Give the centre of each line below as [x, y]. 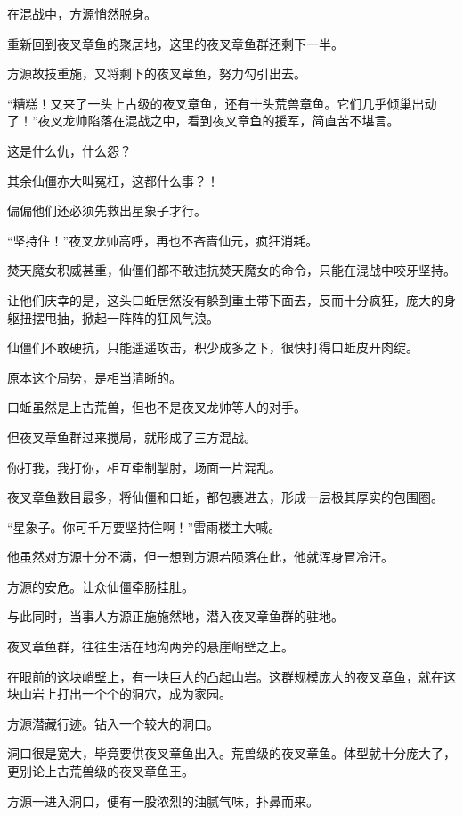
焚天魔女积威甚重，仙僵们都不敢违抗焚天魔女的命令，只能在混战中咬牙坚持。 [231, 270]
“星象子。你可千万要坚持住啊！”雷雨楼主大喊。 [144, 526]
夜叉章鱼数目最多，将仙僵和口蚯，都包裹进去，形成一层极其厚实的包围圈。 [225, 497]
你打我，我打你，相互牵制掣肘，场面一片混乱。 [144, 467]
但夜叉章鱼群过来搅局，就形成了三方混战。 [132, 436]
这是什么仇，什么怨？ [69, 150]
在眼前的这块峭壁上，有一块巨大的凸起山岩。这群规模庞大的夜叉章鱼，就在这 [231, 676]
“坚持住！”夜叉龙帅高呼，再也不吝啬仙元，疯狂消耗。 [163, 240]
